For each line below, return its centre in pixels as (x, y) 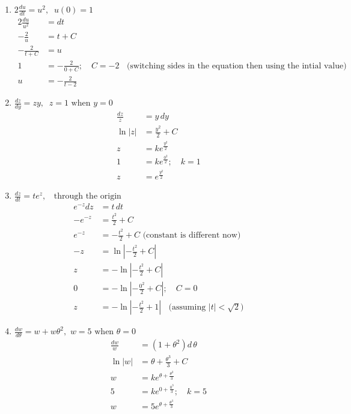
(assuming (187, 307)
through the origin (87, 196)
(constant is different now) (192, 235)
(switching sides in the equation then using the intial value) (237, 66)
